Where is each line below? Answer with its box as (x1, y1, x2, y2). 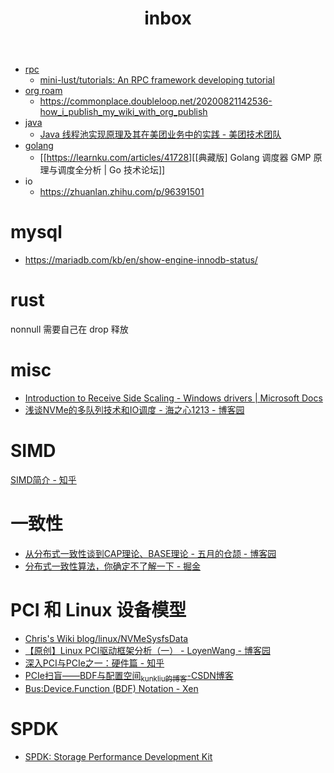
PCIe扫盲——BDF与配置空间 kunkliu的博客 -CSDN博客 (24, 669, 234, 684)
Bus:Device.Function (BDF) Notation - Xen (24, 682, 199, 694)
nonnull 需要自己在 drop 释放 (10, 323, 129, 336)
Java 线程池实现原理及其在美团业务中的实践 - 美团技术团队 (39, 128, 282, 141)
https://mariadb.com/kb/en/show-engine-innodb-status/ (24, 254, 258, 266)
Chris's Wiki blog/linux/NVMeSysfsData (24, 632, 189, 644)
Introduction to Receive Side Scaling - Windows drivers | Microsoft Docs (24, 392, 323, 404)
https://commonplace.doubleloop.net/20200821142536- (39, 95, 273, 107)
